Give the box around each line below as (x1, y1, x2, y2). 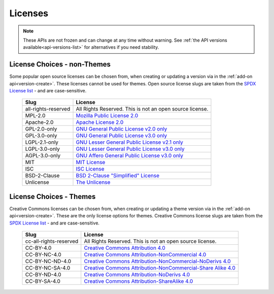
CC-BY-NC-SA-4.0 (25, 265, 71, 272)
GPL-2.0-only (25, 125, 57, 133)
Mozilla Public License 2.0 (76, 112, 139, 119)
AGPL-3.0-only (25, 152, 61, 159)
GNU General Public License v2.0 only (76, 125, 167, 133)
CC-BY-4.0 (25, 244, 52, 251)
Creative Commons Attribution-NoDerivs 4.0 (84, 271, 190, 278)
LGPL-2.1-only (25, 139, 58, 146)
